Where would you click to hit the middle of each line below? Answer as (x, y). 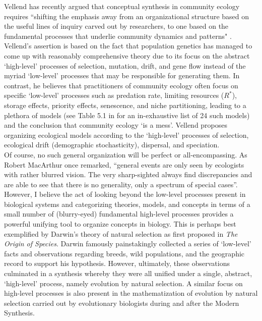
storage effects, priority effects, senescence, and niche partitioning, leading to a (125, 105)
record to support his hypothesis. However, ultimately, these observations (117, 263)
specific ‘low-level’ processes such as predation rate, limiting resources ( (114, 95)
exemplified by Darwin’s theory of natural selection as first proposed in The (121, 233)
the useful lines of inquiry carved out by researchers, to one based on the (116, 26)
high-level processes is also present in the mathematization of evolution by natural (131, 293)
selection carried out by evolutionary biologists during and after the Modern (122, 303)
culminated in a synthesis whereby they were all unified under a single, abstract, (128, 273)
